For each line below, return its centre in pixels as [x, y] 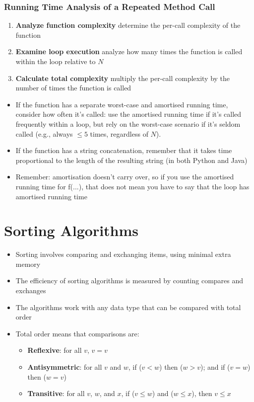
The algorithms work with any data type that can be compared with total [128, 307]
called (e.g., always [44, 133]
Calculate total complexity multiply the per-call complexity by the [123, 78]
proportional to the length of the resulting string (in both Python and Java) [131, 160]
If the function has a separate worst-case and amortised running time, [122, 104]
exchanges [31, 290]
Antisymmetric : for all [65, 367]
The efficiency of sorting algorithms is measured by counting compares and [129, 281]
